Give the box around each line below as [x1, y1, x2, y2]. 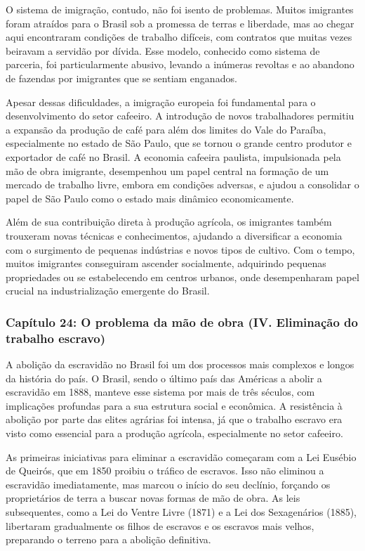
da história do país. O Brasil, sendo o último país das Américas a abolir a [6, 370, 322, 385]
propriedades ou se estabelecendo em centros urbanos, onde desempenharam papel [6, 269, 359, 284]
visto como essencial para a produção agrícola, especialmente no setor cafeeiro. [6, 425, 343, 440]
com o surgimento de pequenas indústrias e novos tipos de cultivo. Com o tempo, [6, 242, 355, 257]
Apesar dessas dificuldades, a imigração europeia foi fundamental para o [6, 94, 316, 109]
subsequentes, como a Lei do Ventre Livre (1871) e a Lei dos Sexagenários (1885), [6, 504, 357, 519]
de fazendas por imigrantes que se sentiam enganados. [6, 70, 237, 85]
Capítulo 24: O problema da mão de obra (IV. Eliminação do [6, 313, 358, 330]
